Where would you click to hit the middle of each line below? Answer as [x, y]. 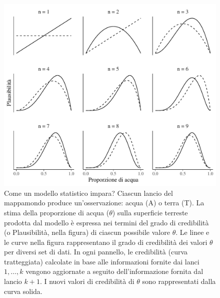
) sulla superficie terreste [150, 212]
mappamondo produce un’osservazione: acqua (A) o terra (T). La [104, 203]
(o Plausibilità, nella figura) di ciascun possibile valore [87, 232]
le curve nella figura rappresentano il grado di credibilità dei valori [106, 242]
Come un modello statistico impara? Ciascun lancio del [88, 193]
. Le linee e [192, 232]
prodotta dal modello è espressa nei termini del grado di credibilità [106, 222]
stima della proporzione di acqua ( [57, 212]
